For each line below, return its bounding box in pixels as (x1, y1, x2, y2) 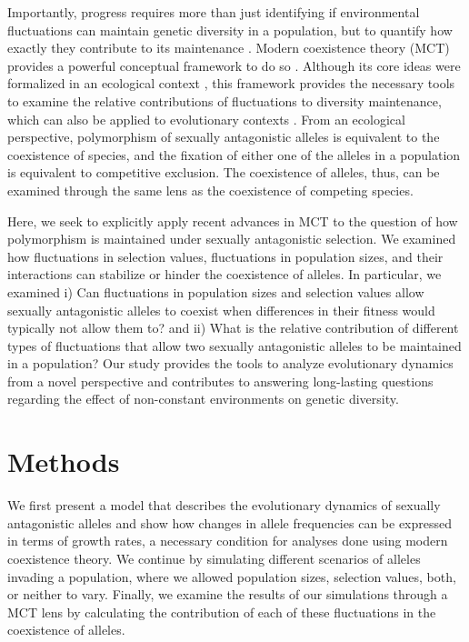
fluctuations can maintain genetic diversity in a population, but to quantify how (7, 20, 453, 39)
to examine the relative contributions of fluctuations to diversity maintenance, (7, 91, 442, 110)
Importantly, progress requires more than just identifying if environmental (7, 3, 420, 21)
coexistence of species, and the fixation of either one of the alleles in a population (7, 145, 461, 164)
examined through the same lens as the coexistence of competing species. (7, 180, 414, 199)
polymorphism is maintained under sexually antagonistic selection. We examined (7, 229, 456, 248)
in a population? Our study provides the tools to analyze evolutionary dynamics (7, 354, 454, 373)
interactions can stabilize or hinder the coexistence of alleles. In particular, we (7, 265, 442, 284)
